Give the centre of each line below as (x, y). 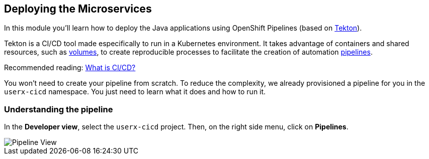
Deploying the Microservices (78, 9)
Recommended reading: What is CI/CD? (70, 68)
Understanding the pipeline (59, 109)
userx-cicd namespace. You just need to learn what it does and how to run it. (135, 92)
